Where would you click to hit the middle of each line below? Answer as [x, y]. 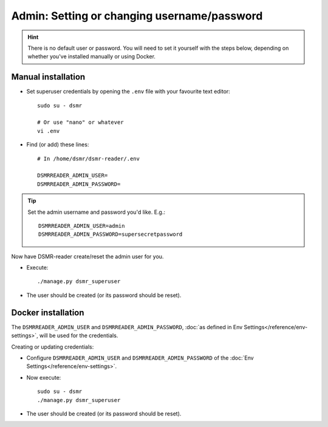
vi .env [49, 131]
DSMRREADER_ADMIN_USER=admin [82, 226]
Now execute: [44, 377]
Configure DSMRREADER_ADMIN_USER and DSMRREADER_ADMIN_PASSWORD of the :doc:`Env [140, 358]
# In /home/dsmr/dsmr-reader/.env [88, 159]
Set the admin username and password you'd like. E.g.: [97, 212]
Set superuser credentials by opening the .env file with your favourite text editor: [128, 92]
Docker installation [48, 313]
